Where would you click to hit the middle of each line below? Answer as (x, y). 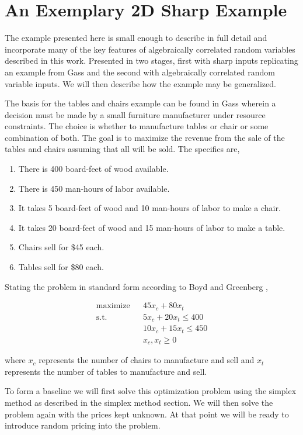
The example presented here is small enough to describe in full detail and (136, 38)
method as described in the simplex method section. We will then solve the (139, 402)
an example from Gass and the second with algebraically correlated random (140, 72)
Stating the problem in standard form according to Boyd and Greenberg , (136, 286)
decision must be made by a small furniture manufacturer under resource (135, 114)
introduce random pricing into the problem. (83, 425)
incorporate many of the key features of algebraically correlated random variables (150, 49)
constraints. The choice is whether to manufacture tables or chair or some (137, 126)
